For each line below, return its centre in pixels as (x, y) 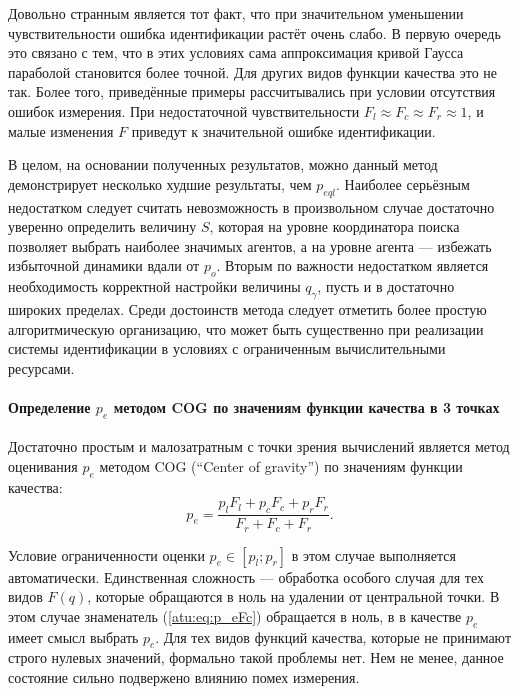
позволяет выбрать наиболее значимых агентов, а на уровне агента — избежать (250, 245)
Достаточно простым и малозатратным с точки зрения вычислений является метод (259, 446)
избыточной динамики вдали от (104, 265)
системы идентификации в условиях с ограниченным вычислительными (227, 348)
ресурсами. (41, 367)
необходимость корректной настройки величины (154, 286)
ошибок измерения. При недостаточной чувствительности (184, 110)
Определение (49, 406)
